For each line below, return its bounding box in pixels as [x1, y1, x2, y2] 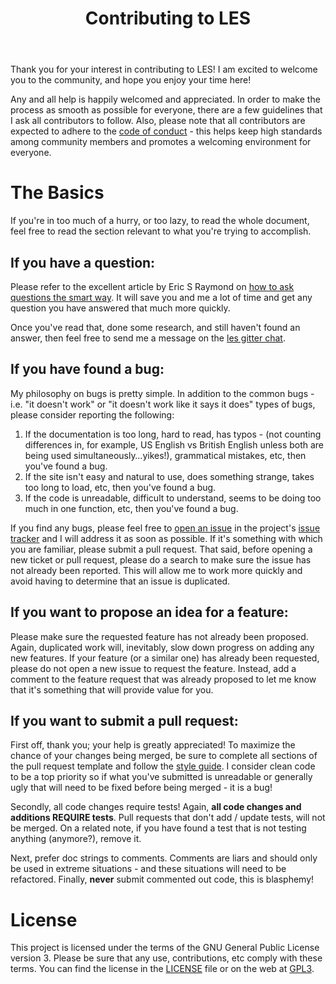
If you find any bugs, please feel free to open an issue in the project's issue [10, 522, 321, 534]
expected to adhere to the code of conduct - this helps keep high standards [10, 125, 323, 137]
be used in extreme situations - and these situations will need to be [10, 863, 287, 875]
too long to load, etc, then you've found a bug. [24, 481, 217, 493]
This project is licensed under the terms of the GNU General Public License [10, 942, 320, 954]
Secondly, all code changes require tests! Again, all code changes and [10, 801, 302, 813]
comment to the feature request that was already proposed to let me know [10, 673, 317, 685]
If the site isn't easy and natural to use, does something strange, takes [24, 470, 315, 482]
